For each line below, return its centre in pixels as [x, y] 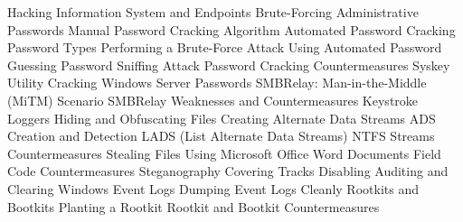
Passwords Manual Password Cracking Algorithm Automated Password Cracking [231, 29]
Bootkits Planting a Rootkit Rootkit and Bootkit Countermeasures [194, 206]
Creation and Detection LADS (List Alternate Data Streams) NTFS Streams [221, 136]
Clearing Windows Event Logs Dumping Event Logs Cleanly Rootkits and [213, 188]
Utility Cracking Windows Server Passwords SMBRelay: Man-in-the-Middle [217, 83]
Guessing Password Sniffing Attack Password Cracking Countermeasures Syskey [229, 65]
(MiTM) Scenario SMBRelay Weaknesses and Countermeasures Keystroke [213, 100]
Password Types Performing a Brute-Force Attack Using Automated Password [225, 47]
